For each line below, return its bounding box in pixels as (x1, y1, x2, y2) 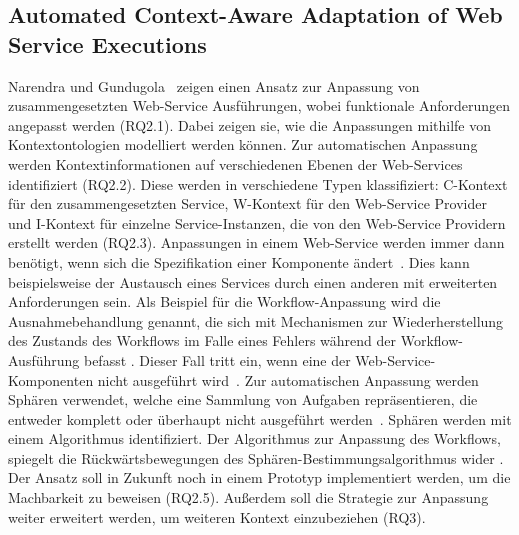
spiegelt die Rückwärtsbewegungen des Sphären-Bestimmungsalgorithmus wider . (8, 447, 504, 468)
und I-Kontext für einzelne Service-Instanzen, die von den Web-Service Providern (8, 212, 506, 233)
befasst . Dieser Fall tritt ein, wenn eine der (83, 349, 351, 370)
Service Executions (8, 28, 207, 59)
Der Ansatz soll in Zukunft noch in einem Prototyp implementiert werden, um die (8, 467, 511, 488)
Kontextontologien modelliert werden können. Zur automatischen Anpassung (8, 134, 478, 155)
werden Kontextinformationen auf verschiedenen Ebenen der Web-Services (8, 153, 463, 174)
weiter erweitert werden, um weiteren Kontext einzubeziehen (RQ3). (8, 506, 426, 527)
